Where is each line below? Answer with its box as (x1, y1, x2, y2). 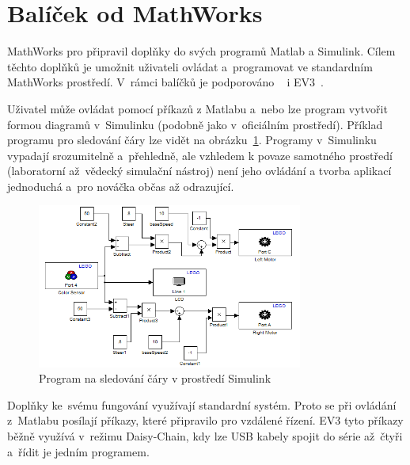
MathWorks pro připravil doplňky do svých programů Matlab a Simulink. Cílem (7, 43, 396, 59)
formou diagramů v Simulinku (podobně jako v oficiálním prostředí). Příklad (7, 116, 383, 132)
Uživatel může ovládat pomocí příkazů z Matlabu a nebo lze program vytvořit (7, 100, 388, 116)
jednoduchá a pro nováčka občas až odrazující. (7, 177, 234, 194)
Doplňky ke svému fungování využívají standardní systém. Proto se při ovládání (7, 396, 397, 413)
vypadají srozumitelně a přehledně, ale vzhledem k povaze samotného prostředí (7, 147, 393, 163)
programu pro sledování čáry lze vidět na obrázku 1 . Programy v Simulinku (7, 131, 377, 148)
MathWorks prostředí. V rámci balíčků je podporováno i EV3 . (7, 74, 325, 90)
